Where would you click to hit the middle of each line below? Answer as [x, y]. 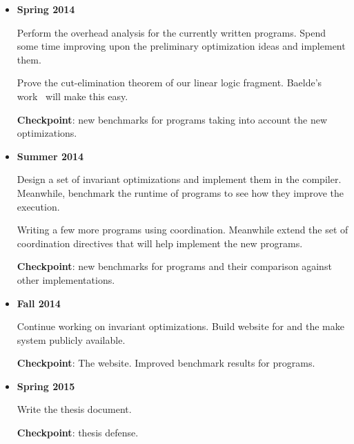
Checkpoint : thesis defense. [78, 433]
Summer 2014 [50, 156]
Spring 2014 [46, 9]
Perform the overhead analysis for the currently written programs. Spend [171, 32]
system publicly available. [71, 339]
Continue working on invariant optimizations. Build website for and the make [180, 326]
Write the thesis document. [74, 409]
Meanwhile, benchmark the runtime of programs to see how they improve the [180, 192]
